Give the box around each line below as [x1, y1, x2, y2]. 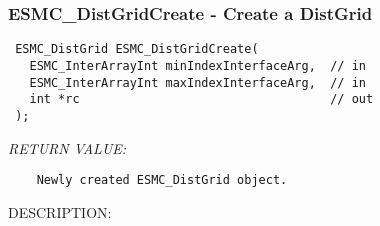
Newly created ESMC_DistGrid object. [36, 173, 288, 188]
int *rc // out [29, 92, 374, 107]
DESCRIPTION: [8, 201, 112, 222]
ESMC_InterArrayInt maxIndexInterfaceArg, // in [29, 75, 366, 90]
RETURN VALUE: [8, 137, 127, 158]
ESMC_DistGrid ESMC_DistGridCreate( [15, 42, 259, 57]
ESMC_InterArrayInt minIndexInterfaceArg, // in [29, 58, 366, 73]
